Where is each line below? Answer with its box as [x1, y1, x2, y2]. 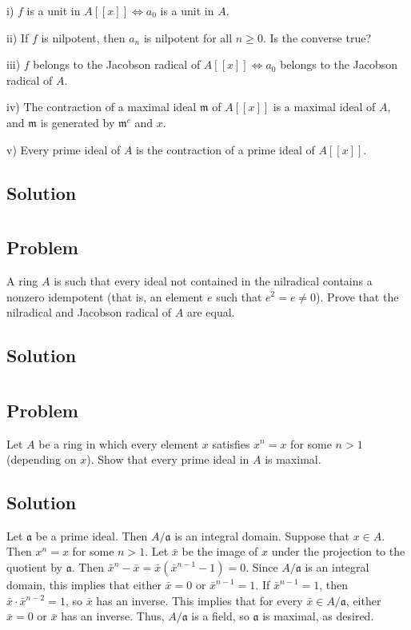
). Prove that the [316, 288, 399, 305]
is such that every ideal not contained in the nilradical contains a [54, 272, 373, 289]
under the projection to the [271, 543, 405, 560]
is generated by [40, 114, 115, 130]
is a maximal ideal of [273, 98, 376, 115]
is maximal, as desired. [262, 608, 374, 624]
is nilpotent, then [41, 29, 126, 46]
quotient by [6, 559, 63, 576]
